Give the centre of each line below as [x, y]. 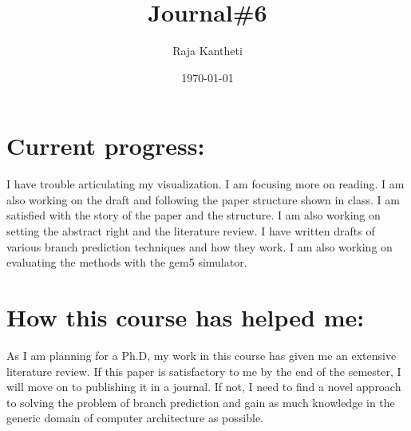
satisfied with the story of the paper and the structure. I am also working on [194, 215]
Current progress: [106, 146]
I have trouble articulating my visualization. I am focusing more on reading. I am [205, 184]
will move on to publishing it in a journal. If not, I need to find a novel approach [204, 387]
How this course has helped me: [186, 317]
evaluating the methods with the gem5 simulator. [127, 262]
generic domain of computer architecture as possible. [135, 418]
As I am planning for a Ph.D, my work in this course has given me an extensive [202, 355]
